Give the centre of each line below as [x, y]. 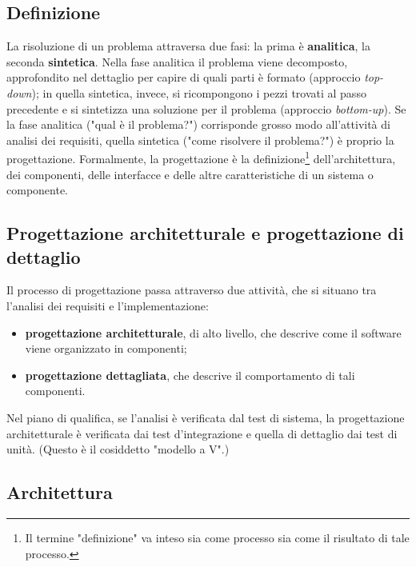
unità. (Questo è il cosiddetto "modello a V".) [118, 449]
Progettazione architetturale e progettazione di [205, 233]
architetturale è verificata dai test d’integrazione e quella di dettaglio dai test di [202, 433]
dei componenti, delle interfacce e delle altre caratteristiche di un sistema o [190, 174]
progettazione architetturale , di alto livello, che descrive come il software [213, 332]
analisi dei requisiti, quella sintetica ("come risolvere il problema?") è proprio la [200, 140]
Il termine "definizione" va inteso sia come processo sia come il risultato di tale [217, 537]
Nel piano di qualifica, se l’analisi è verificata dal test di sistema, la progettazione [206, 417]
